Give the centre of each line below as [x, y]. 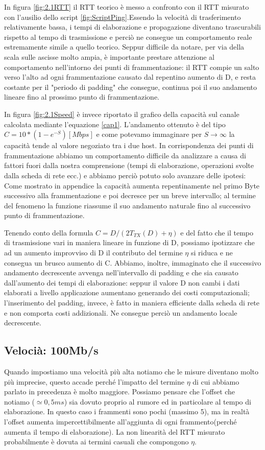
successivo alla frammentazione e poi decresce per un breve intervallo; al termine [130, 195]
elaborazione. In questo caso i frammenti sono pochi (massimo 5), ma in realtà [127, 411]
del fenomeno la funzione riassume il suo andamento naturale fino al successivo [127, 205]
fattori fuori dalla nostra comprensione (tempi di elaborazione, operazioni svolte [129, 165]
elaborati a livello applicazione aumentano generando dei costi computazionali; [127, 292]
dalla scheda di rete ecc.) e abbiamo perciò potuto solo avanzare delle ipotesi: [125, 175]
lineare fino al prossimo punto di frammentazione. [82, 97]
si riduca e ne [212, 253]
